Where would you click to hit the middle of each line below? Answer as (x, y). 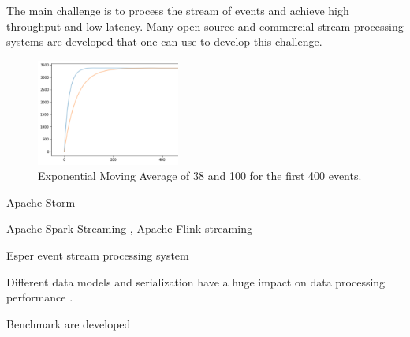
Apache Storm (41, 202)
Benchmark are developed (69, 323)
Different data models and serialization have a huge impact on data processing (196, 281)
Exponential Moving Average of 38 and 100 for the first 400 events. (200, 176)
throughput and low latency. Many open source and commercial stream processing (205, 26)
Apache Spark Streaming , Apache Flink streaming (129, 228)
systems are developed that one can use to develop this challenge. (164, 41)
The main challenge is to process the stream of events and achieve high (178, 10)
